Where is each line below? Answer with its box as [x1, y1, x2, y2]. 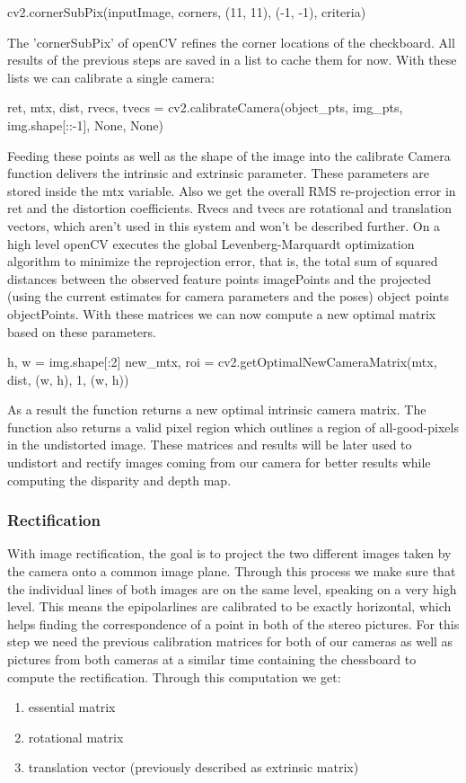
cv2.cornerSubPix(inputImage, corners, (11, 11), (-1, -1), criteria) [7, 3, 366, 21]
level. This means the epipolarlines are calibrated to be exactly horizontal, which [7, 597, 452, 616]
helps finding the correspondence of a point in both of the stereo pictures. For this [7, 614, 460, 633]
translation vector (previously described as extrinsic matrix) [28, 758, 359, 777]
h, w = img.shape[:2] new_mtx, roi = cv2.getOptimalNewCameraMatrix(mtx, [7, 352, 437, 371]
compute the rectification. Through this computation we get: [7, 667, 341, 686]
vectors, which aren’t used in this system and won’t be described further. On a [7, 216, 441, 235]
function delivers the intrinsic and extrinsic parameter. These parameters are [7, 164, 430, 182]
